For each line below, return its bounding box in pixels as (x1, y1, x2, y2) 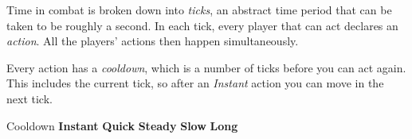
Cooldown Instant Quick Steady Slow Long (6, 117, 238, 133)
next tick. (6, 90, 53, 106)
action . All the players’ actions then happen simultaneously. (6, 33, 299, 49)
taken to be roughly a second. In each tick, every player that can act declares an (6, 17, 398, 33)
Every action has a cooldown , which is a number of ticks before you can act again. (6, 59, 406, 75)
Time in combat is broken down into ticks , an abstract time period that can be (6, 2, 392, 17)
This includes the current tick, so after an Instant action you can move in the (6, 75, 384, 91)
